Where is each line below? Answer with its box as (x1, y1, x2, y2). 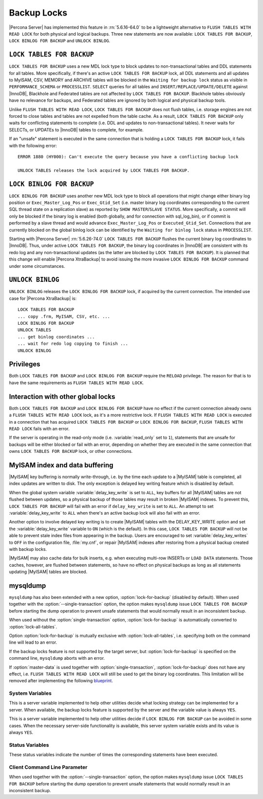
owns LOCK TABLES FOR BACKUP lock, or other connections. (9, 448, 133, 454)
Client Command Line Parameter (9, 763, 88, 770)
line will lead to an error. (9, 639, 57, 645)
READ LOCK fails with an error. (9, 426, 70, 431)
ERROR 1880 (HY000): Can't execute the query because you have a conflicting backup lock (18, 154, 239, 159)
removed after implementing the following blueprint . (9, 678, 113, 684)
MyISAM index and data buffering (9, 461, 114, 469)
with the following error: (9, 143, 57, 149)
